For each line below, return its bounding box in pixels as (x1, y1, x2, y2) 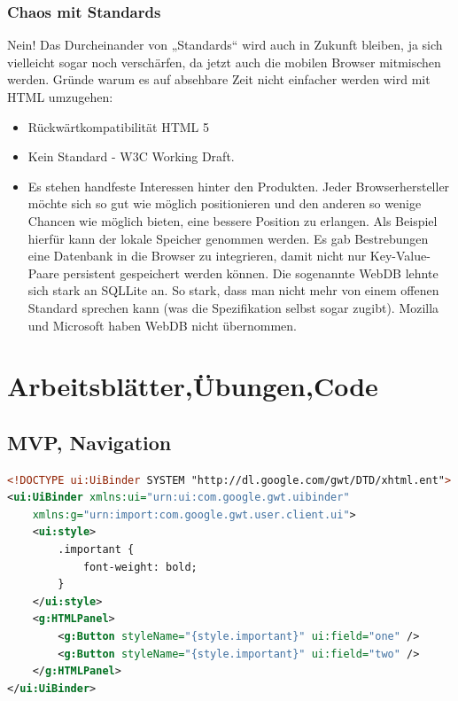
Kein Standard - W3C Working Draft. (27, 147, 235, 166)
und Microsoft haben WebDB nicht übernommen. (27, 315, 297, 334)
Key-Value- (369, 246, 431, 265)
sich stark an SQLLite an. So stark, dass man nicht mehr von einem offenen (27, 281, 439, 300)
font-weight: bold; (82, 560, 198, 573)
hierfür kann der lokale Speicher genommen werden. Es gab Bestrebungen (27, 229, 429, 247)
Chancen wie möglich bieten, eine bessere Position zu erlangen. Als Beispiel (27, 211, 438, 230)
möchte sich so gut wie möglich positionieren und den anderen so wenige (27, 194, 422, 213)
